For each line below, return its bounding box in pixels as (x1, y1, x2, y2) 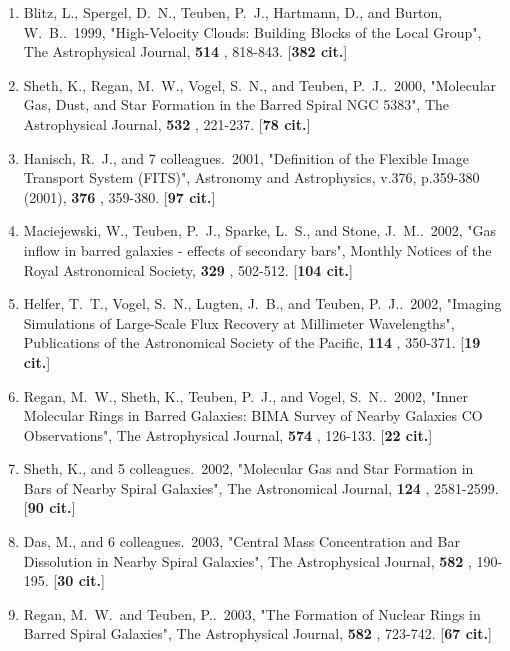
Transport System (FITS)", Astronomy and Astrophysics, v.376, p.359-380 (23, 167, 480, 188)
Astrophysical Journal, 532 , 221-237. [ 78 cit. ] (23, 113, 311, 134)
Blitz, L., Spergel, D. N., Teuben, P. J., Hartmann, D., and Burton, (23, 2, 443, 22)
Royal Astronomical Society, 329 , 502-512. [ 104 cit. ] (23, 259, 353, 280)
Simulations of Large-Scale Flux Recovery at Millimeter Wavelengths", (23, 312, 455, 333)
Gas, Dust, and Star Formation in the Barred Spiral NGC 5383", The (23, 94, 450, 115)
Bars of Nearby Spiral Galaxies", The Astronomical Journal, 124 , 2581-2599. (23, 477, 499, 498)
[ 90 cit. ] (23, 497, 76, 518)
